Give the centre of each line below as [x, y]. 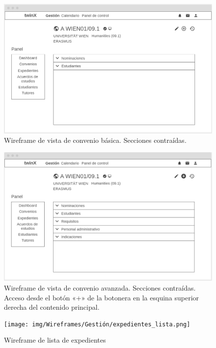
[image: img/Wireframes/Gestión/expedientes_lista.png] [97, 324]
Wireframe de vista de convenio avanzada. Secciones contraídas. [100, 288]
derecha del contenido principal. [52, 307]
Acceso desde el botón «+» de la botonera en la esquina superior [102, 297]
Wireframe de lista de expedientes [55, 340]
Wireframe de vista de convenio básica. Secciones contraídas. [95, 140]
